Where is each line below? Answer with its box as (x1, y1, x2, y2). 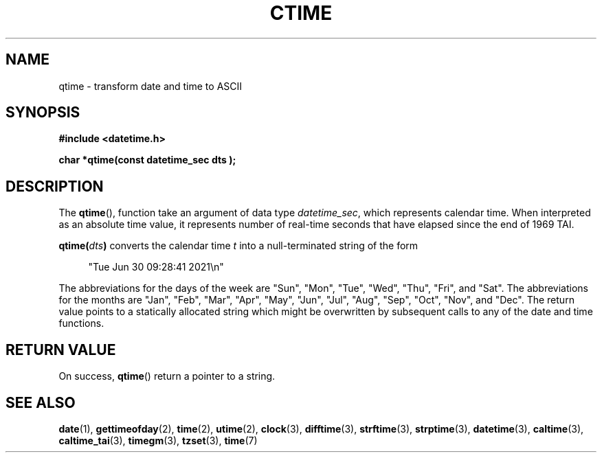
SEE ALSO (5, 393, 76, 411)
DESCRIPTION (5, 177, 104, 195)
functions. (58, 317, 104, 330)
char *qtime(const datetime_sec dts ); (58, 154, 236, 166)
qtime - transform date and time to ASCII (58, 80, 243, 92)
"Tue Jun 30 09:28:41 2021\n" (88, 261, 224, 273)
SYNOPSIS (5, 104, 80, 122)
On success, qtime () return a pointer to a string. (58, 370, 276, 382)
